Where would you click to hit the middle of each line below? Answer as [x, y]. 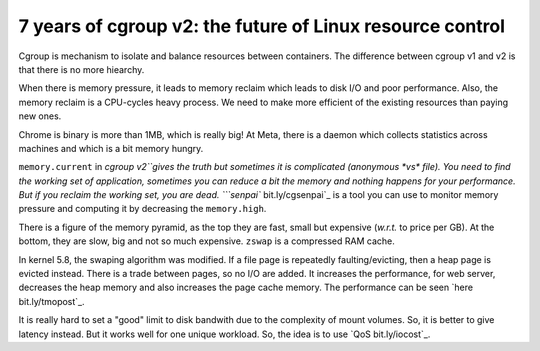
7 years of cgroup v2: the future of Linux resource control [261, 26]
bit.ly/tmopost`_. [51, 301]
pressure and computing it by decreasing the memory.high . [142, 209]
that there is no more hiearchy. [81, 69]
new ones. [40, 116]
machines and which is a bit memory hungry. [111, 148]
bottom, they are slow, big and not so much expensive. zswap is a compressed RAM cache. [206, 241]
